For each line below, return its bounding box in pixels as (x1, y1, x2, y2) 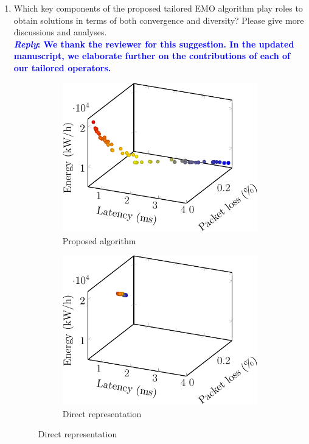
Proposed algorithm (62, 234, 136, 247)
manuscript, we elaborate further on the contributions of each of (13, 49, 290, 62)
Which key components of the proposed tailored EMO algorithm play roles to (13, 2, 303, 14)
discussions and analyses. (13, 26, 107, 38)
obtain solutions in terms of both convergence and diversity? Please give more (13, 13, 304, 26)
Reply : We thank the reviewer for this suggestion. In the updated (13, 37, 294, 50)
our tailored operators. (13, 61, 111, 74)
